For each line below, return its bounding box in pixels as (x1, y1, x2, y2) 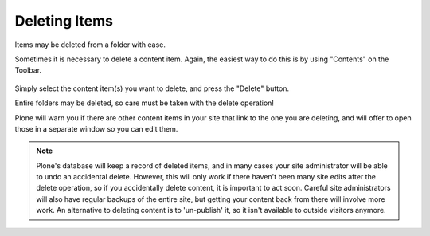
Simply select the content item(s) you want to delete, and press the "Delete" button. (14, 84, 290, 93)
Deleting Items (14, 12, 113, 29)
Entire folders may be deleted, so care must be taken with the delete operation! (14, 98, 275, 108)
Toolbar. (14, 65, 42, 75)
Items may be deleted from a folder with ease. (14, 40, 166, 49)
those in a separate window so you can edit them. (14, 124, 178, 133)
